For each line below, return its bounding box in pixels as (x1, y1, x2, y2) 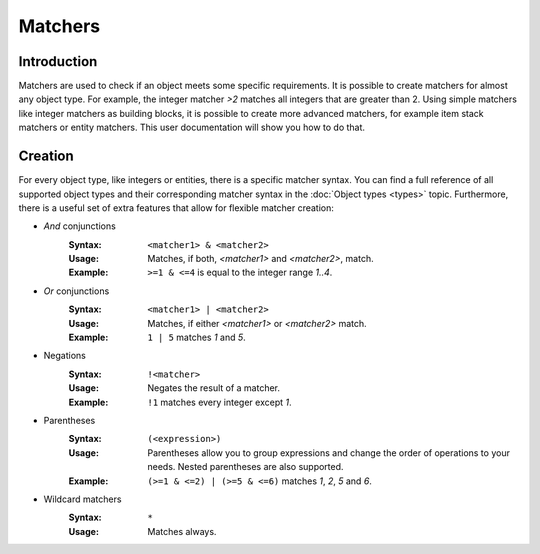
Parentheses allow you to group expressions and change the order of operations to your (147, 446, 510, 459)
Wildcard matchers (43, 493, 122, 505)
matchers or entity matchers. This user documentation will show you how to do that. (18, 121, 365, 134)
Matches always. (147, 525, 217, 537)
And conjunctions (43, 220, 117, 232)
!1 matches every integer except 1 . (147, 396, 292, 408)
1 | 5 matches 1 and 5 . (147, 331, 247, 344)
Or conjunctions (43, 285, 110, 297)
